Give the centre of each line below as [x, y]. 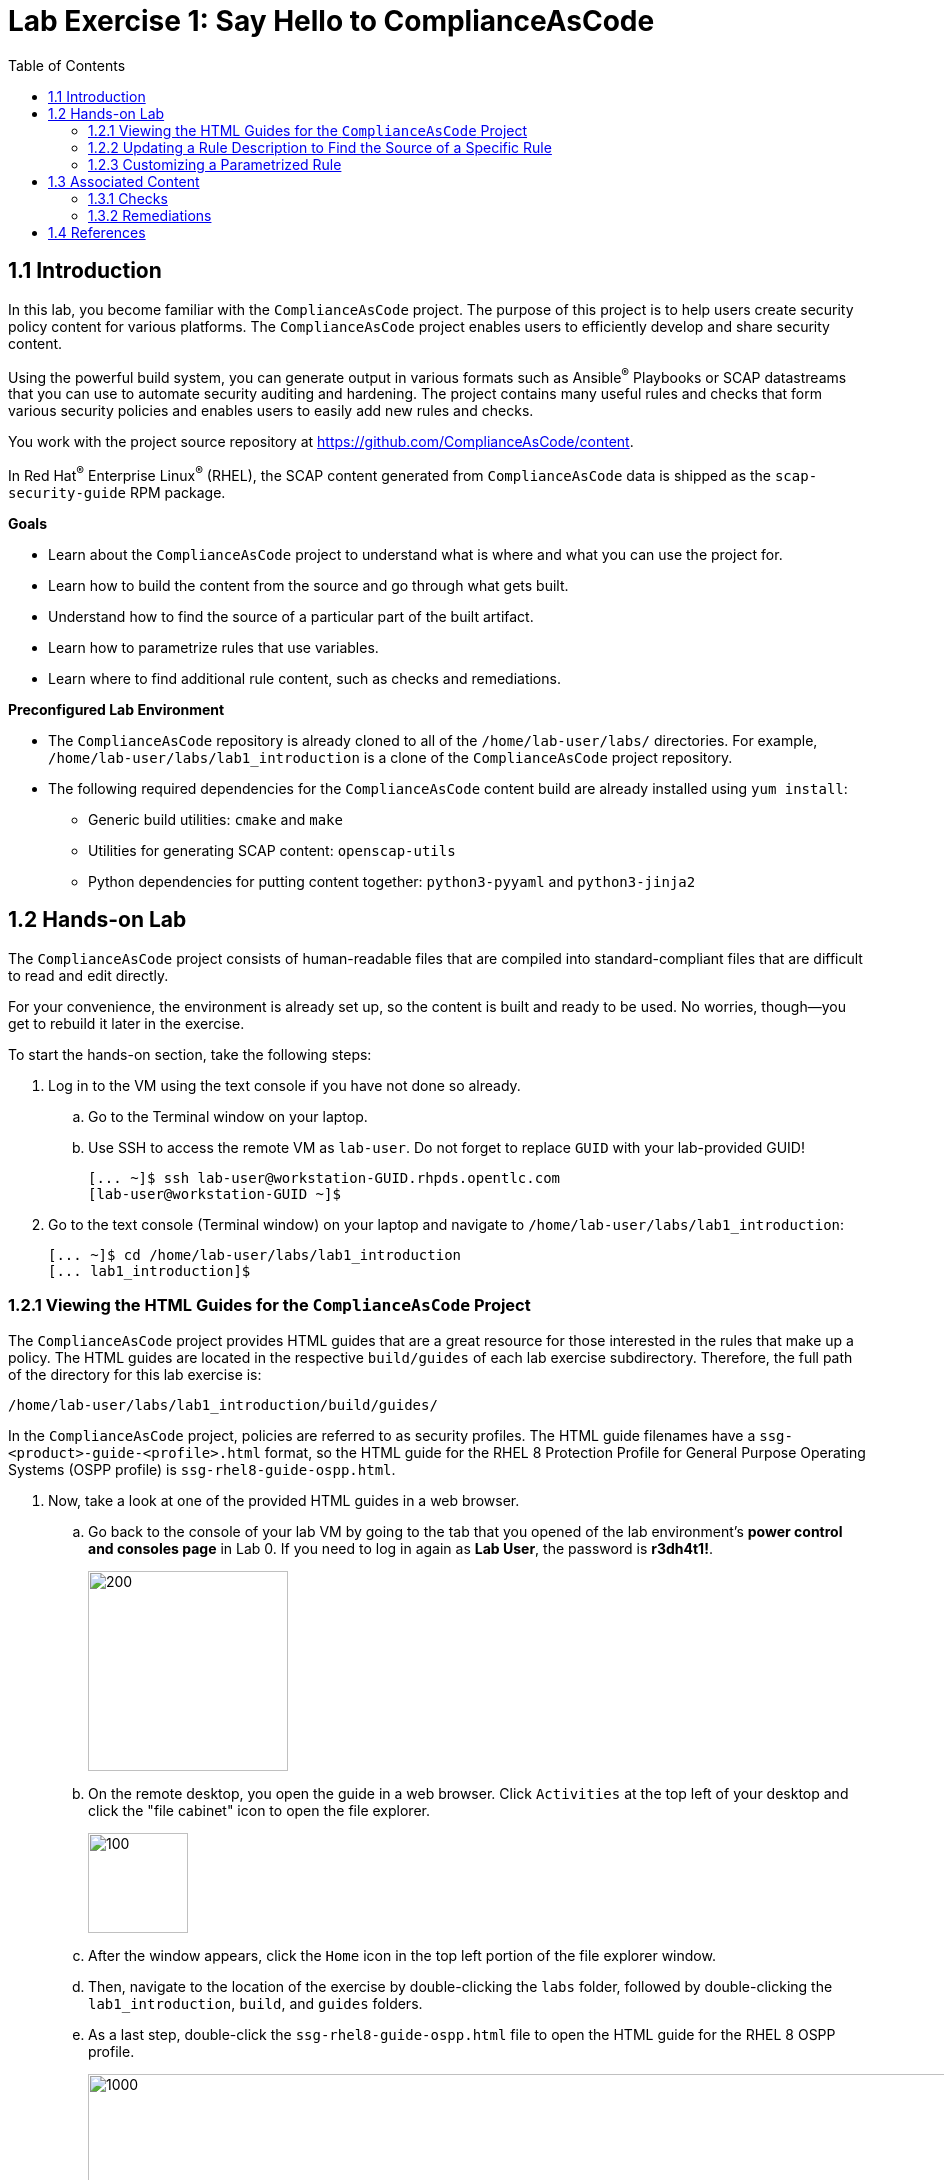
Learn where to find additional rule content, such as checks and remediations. [304, 678]
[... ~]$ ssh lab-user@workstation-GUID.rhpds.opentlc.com [324, 1177]
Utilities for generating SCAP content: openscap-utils [272, 850]
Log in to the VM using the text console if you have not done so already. [284, 1085]
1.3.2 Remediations [150, 215]
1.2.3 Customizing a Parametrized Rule [215, 164]
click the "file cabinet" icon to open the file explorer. [259, 1810]
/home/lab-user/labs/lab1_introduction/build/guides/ [223, 1404]
